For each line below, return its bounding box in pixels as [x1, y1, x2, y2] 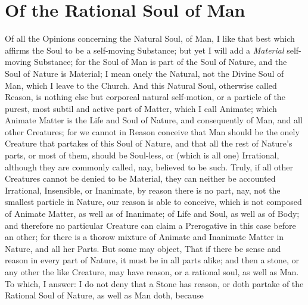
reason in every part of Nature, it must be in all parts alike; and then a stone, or [5, 254, 300, 266]
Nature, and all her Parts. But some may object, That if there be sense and [5, 242, 281, 254]
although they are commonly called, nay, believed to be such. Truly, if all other [5, 160, 294, 173]
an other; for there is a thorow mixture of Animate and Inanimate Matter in [5, 231, 284, 243]
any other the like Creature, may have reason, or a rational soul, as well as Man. [5, 266, 299, 278]
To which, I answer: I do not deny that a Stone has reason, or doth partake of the [5, 277, 304, 290]
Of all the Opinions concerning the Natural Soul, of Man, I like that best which [5, 32, 295, 45]
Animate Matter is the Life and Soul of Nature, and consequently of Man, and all [5, 114, 303, 126]
